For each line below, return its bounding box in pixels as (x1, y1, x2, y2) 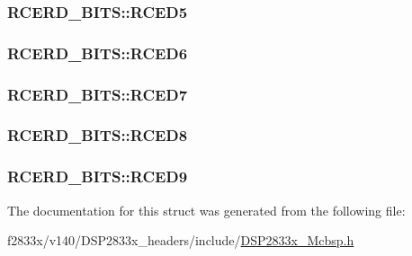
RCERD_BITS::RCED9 (7, 165, 188, 188)
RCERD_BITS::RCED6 (7, 41, 188, 64)
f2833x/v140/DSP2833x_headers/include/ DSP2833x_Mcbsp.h (7, 231, 354, 250)
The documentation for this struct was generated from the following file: (7, 200, 406, 219)
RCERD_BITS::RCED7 (7, 83, 188, 105)
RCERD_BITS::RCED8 (7, 124, 188, 146)
